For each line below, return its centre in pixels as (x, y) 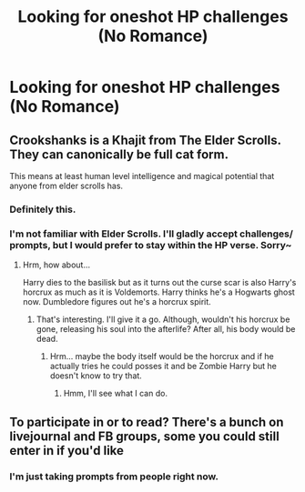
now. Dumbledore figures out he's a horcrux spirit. (117, 302)
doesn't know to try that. (96, 376)
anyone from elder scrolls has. (66, 186)
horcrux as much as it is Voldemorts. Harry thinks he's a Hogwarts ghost (159, 292)
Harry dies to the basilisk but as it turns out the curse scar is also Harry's (159, 283)
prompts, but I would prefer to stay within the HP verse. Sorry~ (151, 245)
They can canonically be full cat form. (119, 154)
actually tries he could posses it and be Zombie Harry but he (163, 366)
